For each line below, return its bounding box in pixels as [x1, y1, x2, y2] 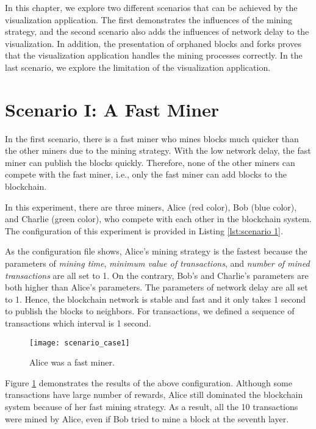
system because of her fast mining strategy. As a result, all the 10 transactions [5, 400, 298, 413]
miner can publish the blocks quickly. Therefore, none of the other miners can [5, 156, 295, 168]
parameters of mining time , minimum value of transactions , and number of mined [5, 257, 310, 270]
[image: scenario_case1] [29, 338, 130, 347]
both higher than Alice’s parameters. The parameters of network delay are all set [5, 281, 308, 294]
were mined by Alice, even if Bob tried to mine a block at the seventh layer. [5, 412, 289, 425]
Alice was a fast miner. [29, 356, 115, 369]
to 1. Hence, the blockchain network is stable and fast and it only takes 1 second [5, 292, 306, 305]
